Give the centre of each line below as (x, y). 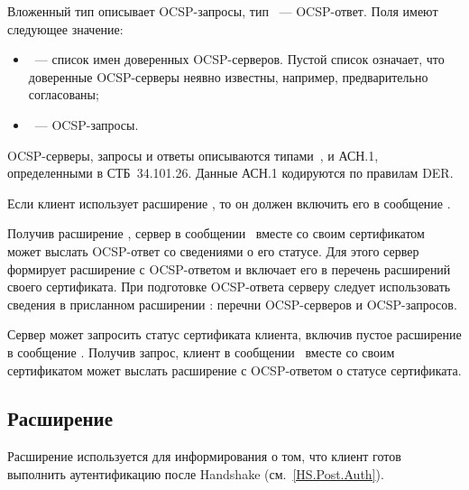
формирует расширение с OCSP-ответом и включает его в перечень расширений (229, 268)
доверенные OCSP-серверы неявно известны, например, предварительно (228, 76)
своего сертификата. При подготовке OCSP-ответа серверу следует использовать (229, 287)
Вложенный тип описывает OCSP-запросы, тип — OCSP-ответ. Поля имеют (223, 11)
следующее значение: (65, 28)
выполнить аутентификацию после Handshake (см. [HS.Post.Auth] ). (196, 473)
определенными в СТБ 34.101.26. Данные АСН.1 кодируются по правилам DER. (230, 173)
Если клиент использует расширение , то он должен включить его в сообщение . (229, 203)
